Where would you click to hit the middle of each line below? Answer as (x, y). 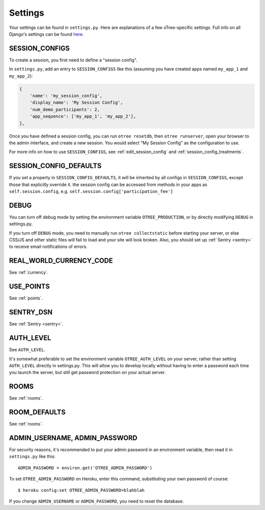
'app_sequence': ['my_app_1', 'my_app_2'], (83, 116)
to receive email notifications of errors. (48, 247)
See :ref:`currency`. (29, 272)
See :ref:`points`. (26, 298)
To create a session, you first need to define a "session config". (73, 60)
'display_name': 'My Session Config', (76, 103)
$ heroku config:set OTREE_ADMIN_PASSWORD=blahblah (81, 490)
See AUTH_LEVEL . (27, 350)
